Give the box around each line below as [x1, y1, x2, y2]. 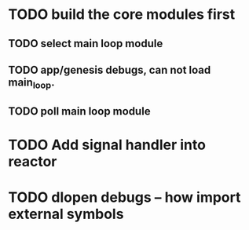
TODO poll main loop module [8, 104, 151, 118]
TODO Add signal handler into [8, 136, 207, 154]
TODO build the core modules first [8, 5, 236, 24]
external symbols [8, 205, 124, 223]
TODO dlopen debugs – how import [8, 188, 241, 206]
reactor [8, 152, 57, 170]
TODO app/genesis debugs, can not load [8, 63, 211, 76]
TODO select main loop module [8, 37, 163, 50]
